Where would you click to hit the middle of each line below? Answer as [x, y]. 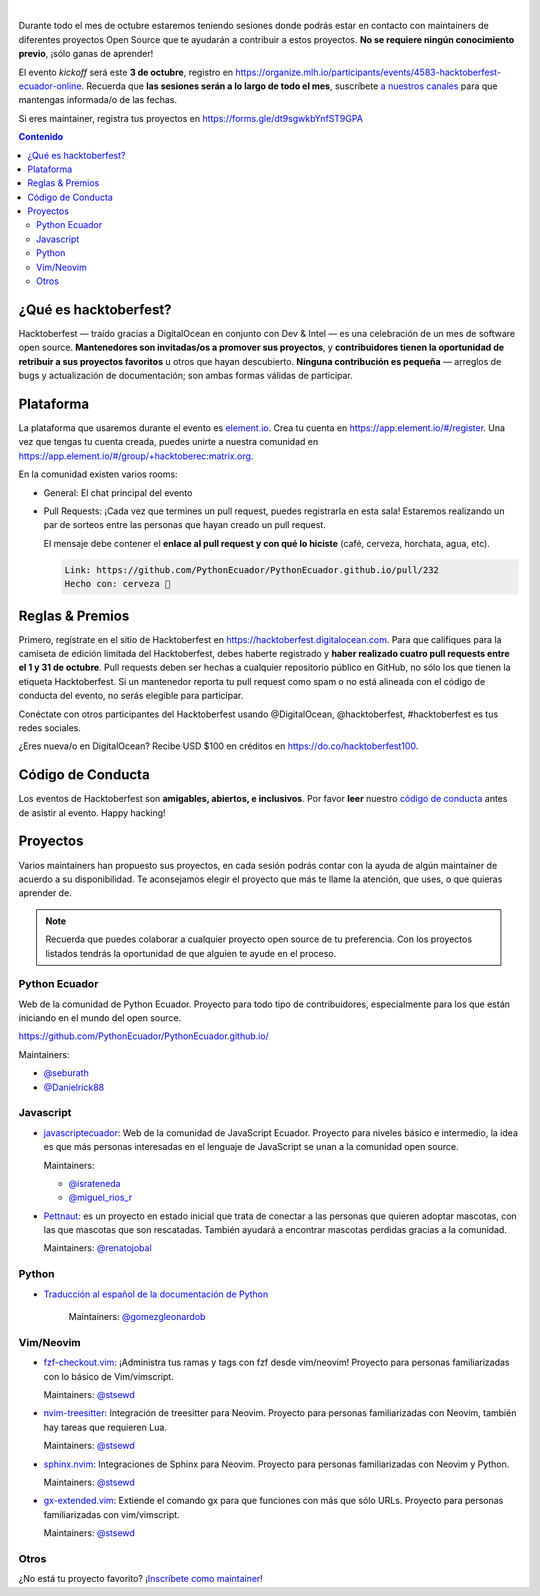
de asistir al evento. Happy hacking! [92, 812]
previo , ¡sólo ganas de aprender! [86, 54]
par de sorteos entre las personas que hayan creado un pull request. [185, 525]
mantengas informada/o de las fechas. [98, 100]
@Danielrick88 [74, 1087]
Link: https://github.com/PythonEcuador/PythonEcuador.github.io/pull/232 [252, 569]
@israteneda [94, 1183]
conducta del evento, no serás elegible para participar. [131, 696]
